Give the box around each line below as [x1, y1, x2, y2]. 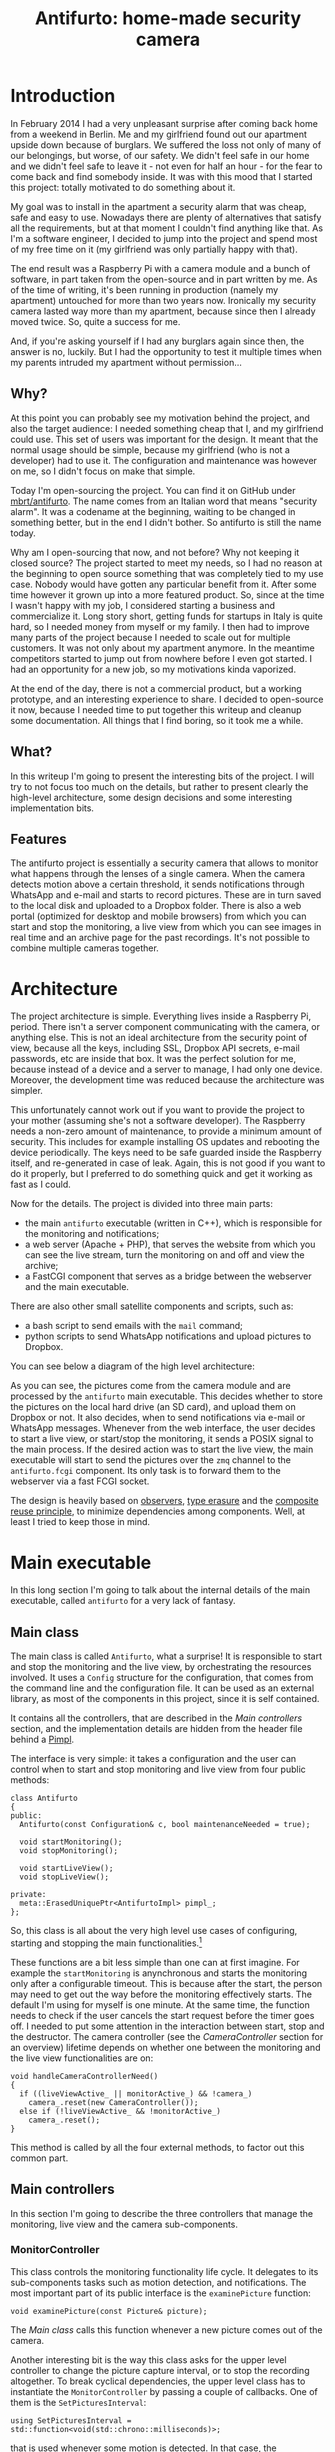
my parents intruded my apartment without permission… [10, 356, 243, 368]
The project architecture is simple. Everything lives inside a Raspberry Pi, [10, 1010, 312, 1022]
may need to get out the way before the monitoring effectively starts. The [10, 1988, 313, 2000]
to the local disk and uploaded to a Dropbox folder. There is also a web [10, 900, 302, 912]
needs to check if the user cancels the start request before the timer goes [10, 2009, 315, 2021]
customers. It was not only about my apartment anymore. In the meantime [10, 642, 315, 654]
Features [10, 830, 67, 847]
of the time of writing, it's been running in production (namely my [10, 283, 279, 296]
